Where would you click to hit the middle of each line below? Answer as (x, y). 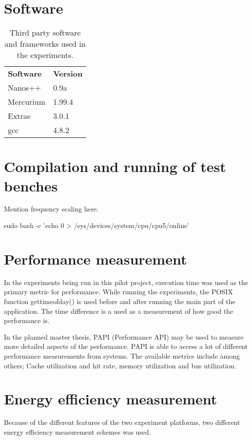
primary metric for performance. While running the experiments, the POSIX (118, 292)
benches (31, 185)
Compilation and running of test (115, 166)
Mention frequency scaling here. (51, 209)
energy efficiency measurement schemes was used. (78, 431)
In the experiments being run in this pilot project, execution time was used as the (126, 282)
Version (68, 74)
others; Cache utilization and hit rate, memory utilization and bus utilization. (120, 365)
